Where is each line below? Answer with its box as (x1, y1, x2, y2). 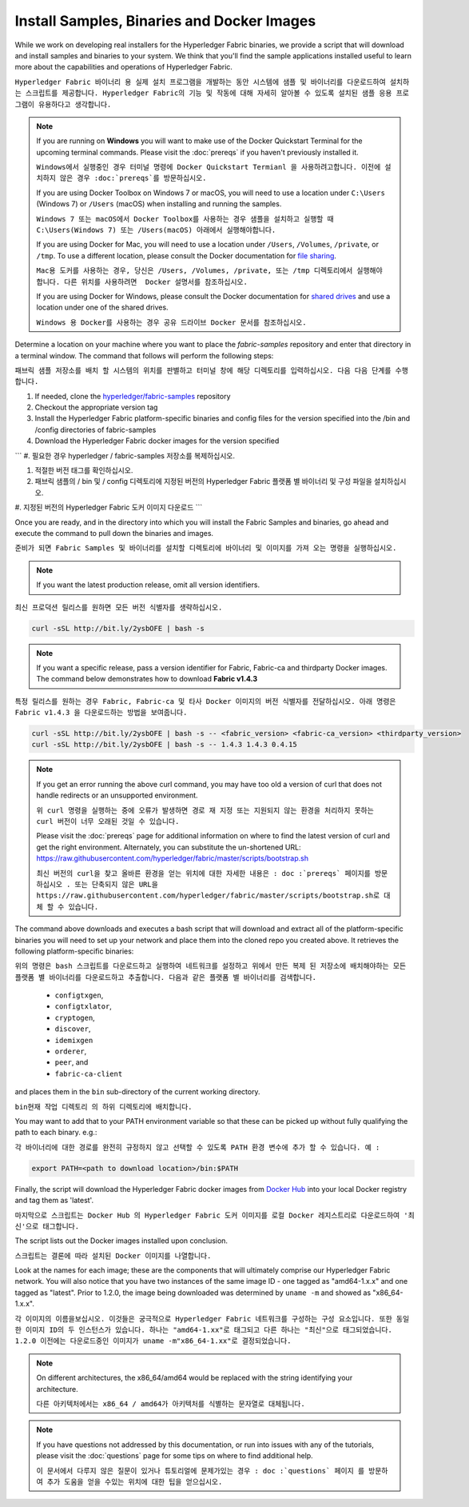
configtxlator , (54, 1001, 112, 1011)
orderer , (54, 1046, 87, 1056)
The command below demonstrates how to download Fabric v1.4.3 (36, 674, 258, 684)
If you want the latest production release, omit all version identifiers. (36, 580, 260, 590)
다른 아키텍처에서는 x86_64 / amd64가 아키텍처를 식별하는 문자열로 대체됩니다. (36, 1400, 305, 1408)
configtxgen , (54, 990, 104, 1000)
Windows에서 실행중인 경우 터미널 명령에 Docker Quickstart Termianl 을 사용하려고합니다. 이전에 (36, 162, 381, 172)
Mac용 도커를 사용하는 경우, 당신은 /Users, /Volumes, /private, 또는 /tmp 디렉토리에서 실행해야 (36, 266, 383, 275)
